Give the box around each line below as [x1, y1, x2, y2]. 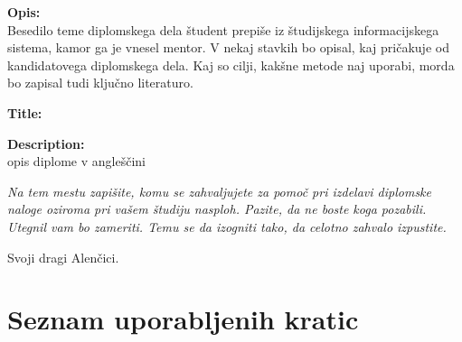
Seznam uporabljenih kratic [7, 300, 359, 337]
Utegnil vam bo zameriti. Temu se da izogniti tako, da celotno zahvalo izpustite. [7, 217, 447, 236]
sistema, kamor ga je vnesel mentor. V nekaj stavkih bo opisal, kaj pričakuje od [7, 38, 449, 57]
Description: [7, 134, 85, 153]
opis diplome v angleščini [7, 152, 146, 171]
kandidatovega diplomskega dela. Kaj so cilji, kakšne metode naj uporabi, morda [7, 55, 455, 74]
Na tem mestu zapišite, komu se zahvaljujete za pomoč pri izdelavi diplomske [7, 181, 431, 200]
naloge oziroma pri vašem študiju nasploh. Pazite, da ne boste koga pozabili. [7, 199, 427, 218]
